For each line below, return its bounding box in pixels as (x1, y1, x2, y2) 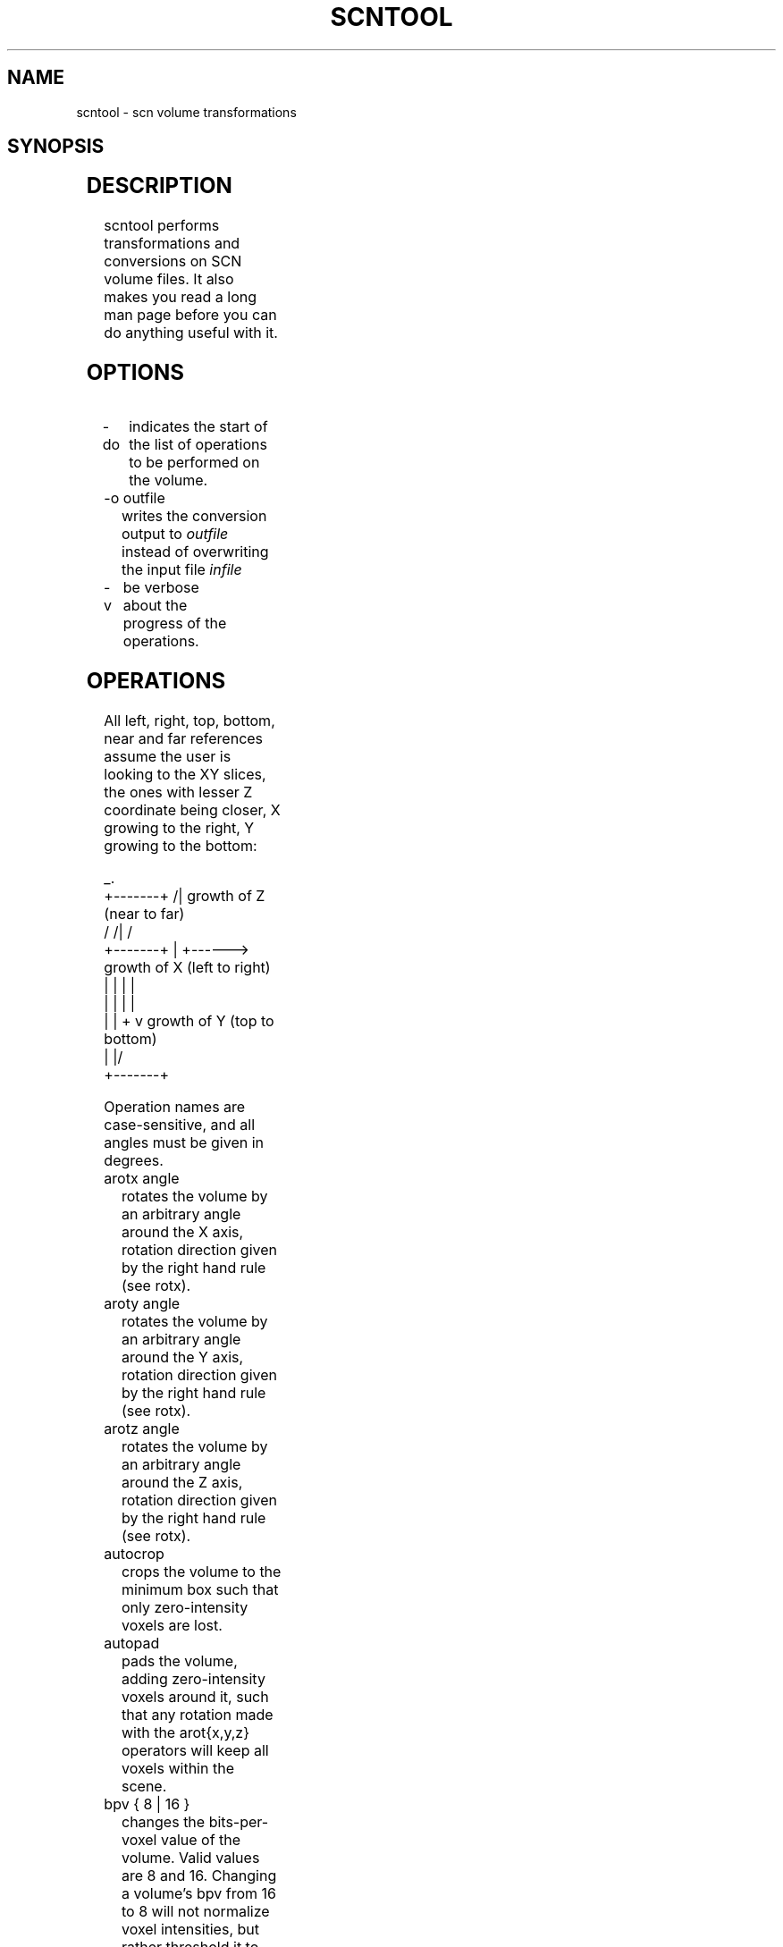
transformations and (104, 234, 240, 253)
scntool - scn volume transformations (76, 104, 297, 120)
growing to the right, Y (104, 818, 255, 837)
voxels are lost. (122, 1615, 223, 1634)
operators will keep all (122, 1740, 269, 1759)
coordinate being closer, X (104, 800, 281, 819)
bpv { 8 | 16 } (104, 1794, 190, 1813)
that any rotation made (122, 1705, 274, 1724)
